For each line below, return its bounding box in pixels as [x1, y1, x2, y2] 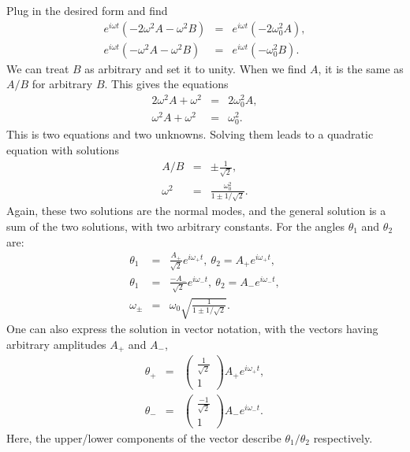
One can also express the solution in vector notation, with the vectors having [6, 320, 378, 337]
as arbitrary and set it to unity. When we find [84, 60, 307, 76]
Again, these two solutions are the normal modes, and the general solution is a [6, 202, 386, 219]
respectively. [313, 429, 373, 446]
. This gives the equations [104, 76, 229, 92]
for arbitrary [32, 76, 93, 92]
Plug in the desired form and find [6, 2, 168, 18]
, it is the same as [318, 60, 404, 76]
